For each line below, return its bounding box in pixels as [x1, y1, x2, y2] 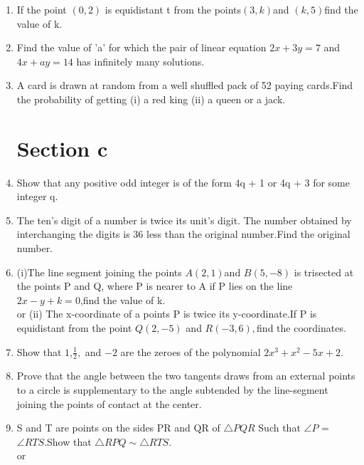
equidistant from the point [16, 320, 132, 335]
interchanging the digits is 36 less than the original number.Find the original [16, 226, 350, 241]
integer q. [16, 189, 58, 204]
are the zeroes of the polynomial [120, 344, 261, 359]
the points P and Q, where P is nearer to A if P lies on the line [16, 278, 293, 293]
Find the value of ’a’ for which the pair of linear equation [16, 40, 267, 55]
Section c [16, 133, 108, 162]
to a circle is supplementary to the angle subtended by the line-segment [16, 382, 328, 397]
